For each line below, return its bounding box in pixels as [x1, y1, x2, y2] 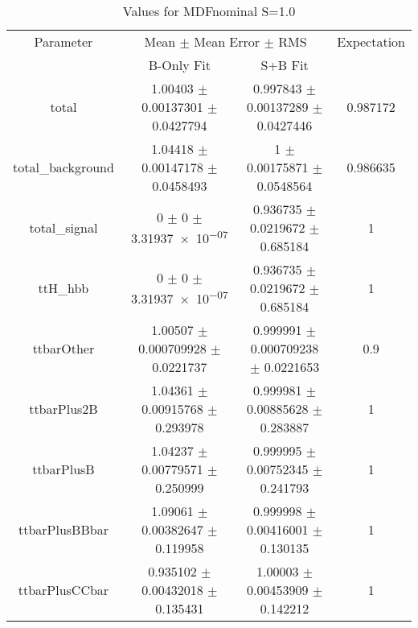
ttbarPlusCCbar [18, 580, 109, 599]
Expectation [337, 32, 405, 51]
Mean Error [194, 32, 260, 51]
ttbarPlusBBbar [18, 520, 109, 539]
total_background [13, 158, 114, 176]
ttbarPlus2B [29, 399, 98, 418]
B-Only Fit [148, 56, 211, 74]
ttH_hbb [38, 279, 89, 297]
